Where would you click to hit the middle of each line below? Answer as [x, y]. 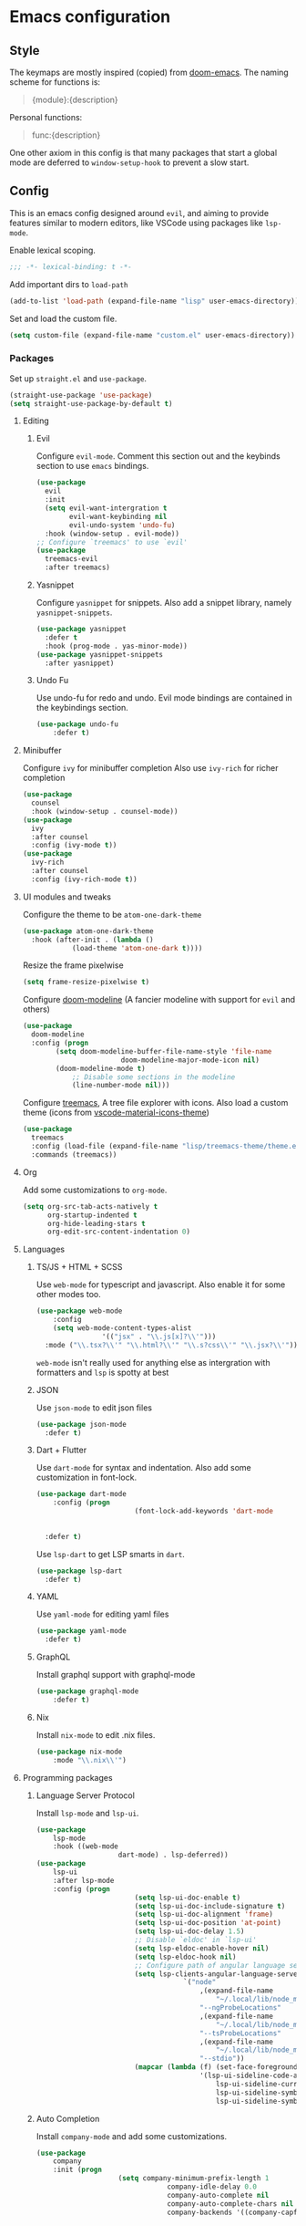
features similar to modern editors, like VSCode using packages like [137, 223]
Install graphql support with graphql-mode [116, 1675]
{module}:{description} [75, 99]
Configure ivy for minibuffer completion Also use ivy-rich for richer [151, 768]
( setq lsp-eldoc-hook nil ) [185, 1957]
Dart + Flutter [61, 1450]
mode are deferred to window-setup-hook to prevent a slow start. [129, 162]
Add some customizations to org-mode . [95, 1190]
